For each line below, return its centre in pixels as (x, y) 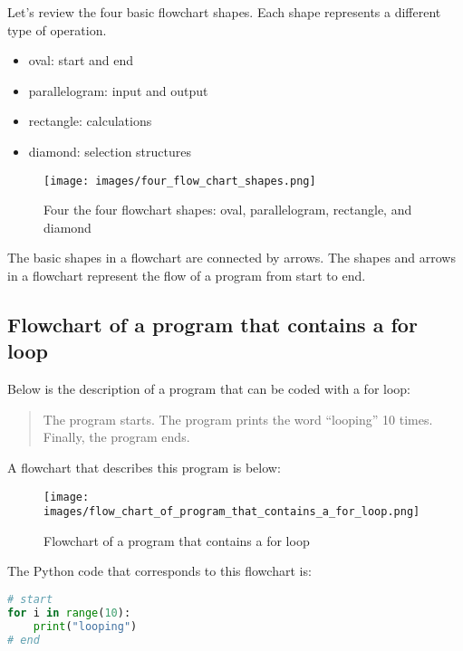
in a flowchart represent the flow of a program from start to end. (187, 275)
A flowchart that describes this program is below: (144, 467)
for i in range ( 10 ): (69, 613)
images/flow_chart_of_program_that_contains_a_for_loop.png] (232, 512)
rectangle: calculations (90, 121)
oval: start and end (81, 60)
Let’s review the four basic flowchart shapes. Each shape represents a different (224, 12)
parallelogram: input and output (118, 90)
